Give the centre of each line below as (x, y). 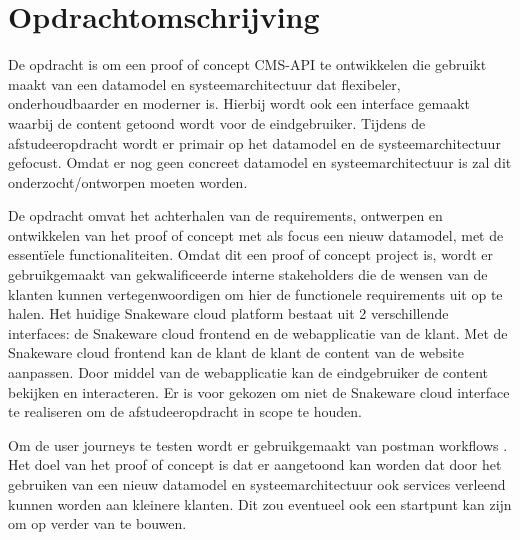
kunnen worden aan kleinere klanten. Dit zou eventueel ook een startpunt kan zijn (260, 503)
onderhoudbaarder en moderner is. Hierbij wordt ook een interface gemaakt (239, 103)
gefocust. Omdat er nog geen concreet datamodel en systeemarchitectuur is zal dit (260, 162)
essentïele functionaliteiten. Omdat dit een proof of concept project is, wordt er (250, 254)
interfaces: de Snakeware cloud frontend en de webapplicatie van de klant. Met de (258, 332)
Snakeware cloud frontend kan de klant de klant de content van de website (236, 352)
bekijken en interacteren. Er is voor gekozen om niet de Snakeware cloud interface (259, 391)
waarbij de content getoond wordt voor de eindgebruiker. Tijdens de (217, 122)
